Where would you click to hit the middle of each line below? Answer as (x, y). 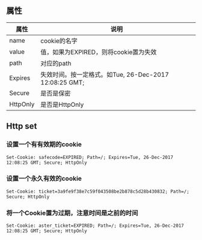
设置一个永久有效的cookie (44, 179)
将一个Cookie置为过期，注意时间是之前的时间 (72, 213)
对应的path (56, 63)
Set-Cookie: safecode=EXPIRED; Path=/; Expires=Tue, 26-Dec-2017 (90, 157)
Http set (22, 126)
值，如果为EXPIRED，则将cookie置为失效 (99, 52)
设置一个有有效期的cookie (44, 145)
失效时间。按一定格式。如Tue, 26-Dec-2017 (105, 74)
